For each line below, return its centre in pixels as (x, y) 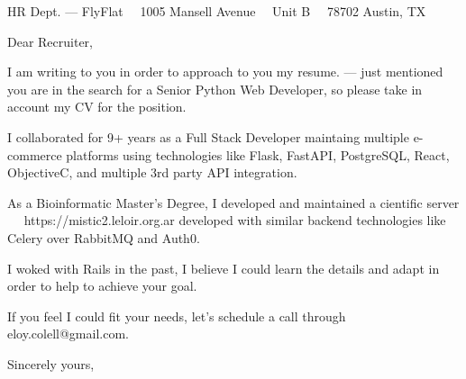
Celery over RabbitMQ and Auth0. (104, 237)
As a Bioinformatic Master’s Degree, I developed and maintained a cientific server (233, 202)
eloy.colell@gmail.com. (68, 334)
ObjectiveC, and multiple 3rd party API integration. (152, 172)
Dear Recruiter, (50, 41)
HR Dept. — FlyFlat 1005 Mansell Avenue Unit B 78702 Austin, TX (217, 11)
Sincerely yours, (51, 363)
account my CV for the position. (97, 107)
